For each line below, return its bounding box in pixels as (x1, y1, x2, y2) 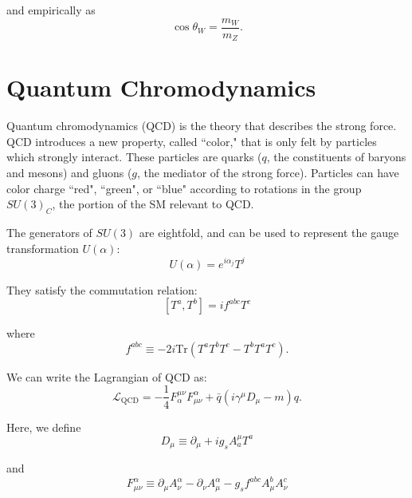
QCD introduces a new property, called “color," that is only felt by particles (6, 132, 377, 149)
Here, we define (6, 418, 81, 435)
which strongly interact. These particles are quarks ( (6, 148, 262, 165)
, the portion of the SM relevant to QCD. (52, 196, 254, 212)
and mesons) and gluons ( (6, 164, 132, 181)
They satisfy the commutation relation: (6, 281, 198, 298)
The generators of (6, 224, 92, 240)
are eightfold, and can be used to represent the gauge (139, 224, 399, 240)
